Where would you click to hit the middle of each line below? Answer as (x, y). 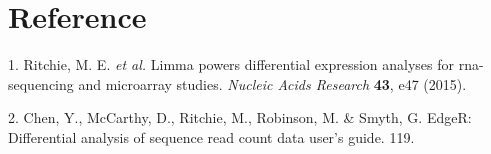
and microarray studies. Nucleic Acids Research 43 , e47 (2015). (272, 83)
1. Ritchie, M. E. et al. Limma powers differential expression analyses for (231, 64)
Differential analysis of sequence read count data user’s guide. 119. (211, 136)
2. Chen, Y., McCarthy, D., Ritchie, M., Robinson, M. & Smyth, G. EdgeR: (240, 117)
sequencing (41, 83)
